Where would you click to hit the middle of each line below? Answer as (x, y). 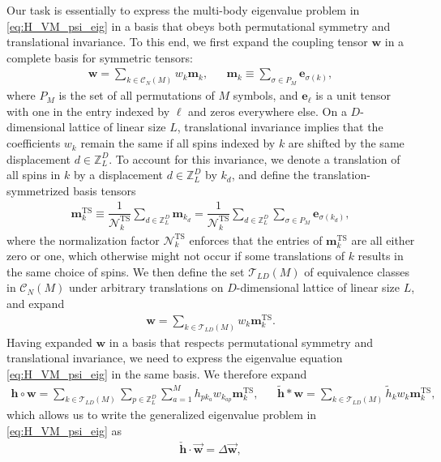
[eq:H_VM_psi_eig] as (64, 431)
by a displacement (118, 175)
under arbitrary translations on (146, 287)
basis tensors (105, 190)
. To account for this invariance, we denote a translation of (255, 158)
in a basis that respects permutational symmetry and (241, 342)
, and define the (270, 175)
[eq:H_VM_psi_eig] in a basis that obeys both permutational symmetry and (199, 26)
